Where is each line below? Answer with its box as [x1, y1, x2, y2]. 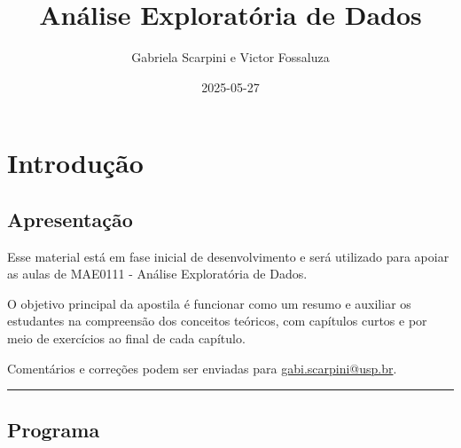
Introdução [7, 145, 144, 181]
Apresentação [7, 205, 133, 232]
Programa [7, 415, 100, 443]
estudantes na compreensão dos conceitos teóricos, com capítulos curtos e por [7, 311, 427, 330]
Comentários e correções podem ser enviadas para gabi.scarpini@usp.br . [7, 358, 397, 377]
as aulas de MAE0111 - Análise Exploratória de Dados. [7, 264, 308, 283]
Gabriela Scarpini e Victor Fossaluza [131, 48, 330, 67]
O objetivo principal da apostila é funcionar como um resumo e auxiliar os [7, 294, 411, 312]
